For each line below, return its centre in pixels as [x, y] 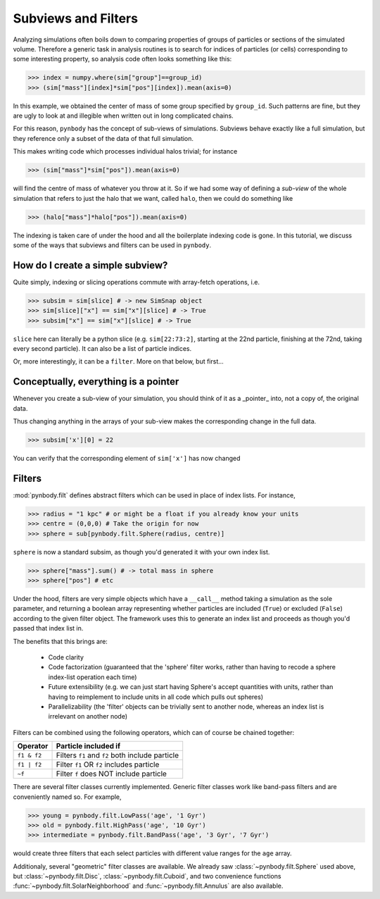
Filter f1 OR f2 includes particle [108, 764]
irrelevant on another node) [88, 717]
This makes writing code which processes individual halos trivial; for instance [125, 151]
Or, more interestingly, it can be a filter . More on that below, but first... [119, 361]
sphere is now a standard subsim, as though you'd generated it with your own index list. [141, 552]
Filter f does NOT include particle [111, 774]
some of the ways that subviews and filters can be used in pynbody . [112, 245]
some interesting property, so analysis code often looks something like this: [122, 59]
